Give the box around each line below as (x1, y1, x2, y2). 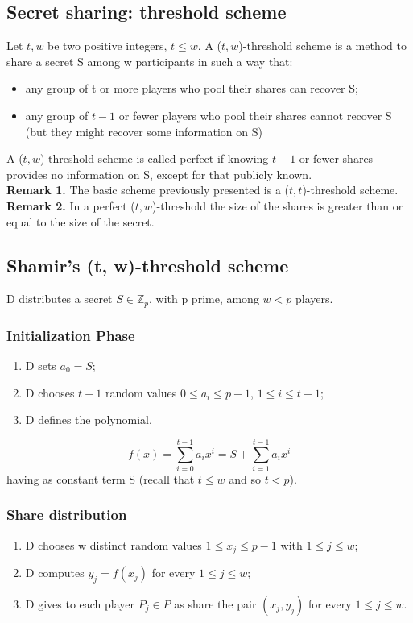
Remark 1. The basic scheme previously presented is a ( (6, 181, 290, 198)
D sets (25, 357, 56, 374)
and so (229, 470, 262, 487)
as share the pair (174, 595, 257, 612)
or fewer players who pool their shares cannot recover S (118, 106, 392, 123)
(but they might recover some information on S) (25, 123, 262, 139)
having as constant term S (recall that (6, 470, 195, 487)
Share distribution (6, 505, 127, 525)
